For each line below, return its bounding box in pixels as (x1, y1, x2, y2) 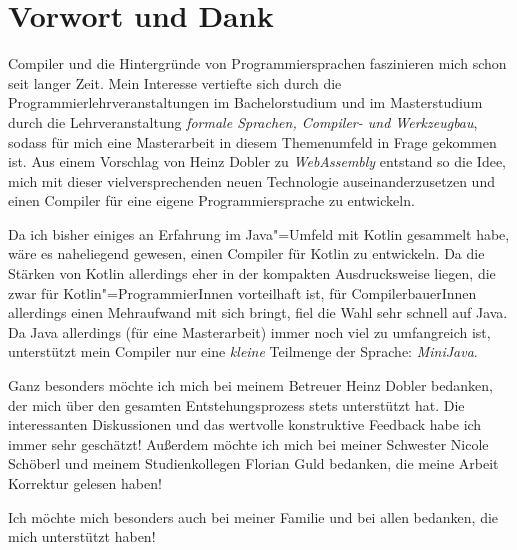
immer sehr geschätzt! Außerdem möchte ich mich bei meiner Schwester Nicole (8, 433, 489, 454)
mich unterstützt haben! (8, 526, 156, 547)
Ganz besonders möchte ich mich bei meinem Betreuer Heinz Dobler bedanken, (8, 375, 493, 396)
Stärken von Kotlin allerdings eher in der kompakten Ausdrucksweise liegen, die (8, 263, 496, 284)
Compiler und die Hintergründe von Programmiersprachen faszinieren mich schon (8, 53, 507, 74)
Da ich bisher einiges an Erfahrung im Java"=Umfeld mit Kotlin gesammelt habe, (8, 223, 510, 244)
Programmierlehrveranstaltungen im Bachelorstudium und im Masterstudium (8, 92, 483, 113)
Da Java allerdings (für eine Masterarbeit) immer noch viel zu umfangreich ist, (8, 321, 491, 342)
